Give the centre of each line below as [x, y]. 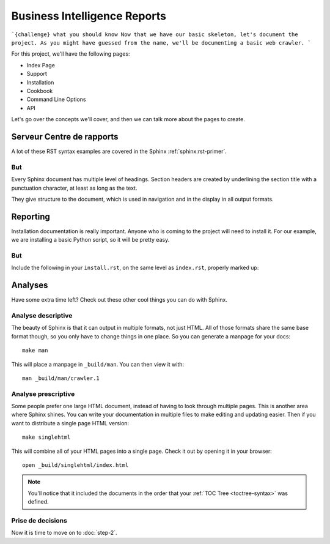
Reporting [31, 216]
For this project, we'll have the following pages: [71, 54]
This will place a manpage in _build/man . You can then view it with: [98, 364]
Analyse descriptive [42, 315]
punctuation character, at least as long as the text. [74, 188]
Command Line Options [56, 99]
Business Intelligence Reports [89, 16]
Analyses [30, 285]
